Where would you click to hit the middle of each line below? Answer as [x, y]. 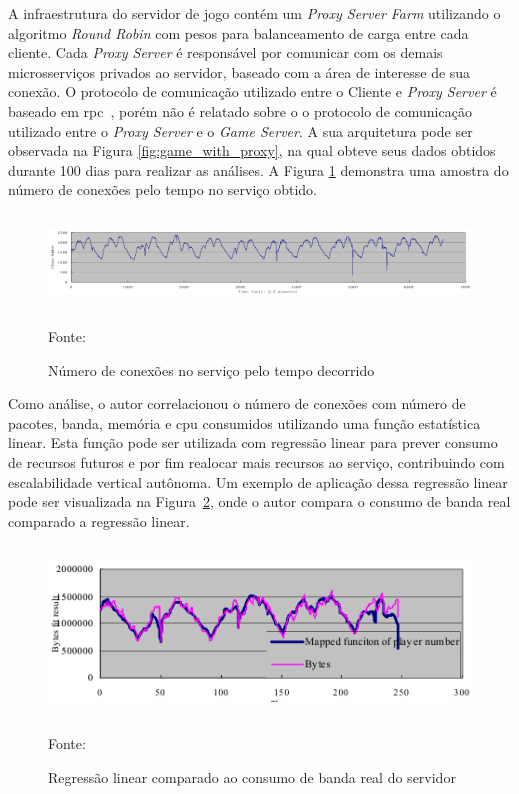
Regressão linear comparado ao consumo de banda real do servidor [252, 776]
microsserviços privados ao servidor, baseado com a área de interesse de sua [239, 71]
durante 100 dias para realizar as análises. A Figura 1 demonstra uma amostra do [258, 169]
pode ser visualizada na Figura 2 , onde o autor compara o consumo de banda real [259, 501]
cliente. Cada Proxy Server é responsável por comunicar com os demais [225, 52]
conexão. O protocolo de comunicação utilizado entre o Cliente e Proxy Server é [252, 91]
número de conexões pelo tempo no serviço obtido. [162, 189]
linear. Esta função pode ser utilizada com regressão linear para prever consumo [253, 442]
